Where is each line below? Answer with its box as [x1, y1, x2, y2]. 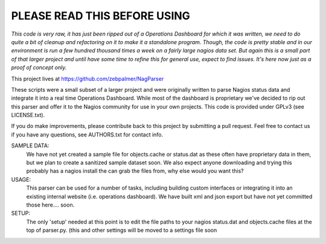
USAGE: [11, 176, 31, 183]
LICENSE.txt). [11, 112, 45, 119]
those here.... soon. [26, 201, 75, 208]
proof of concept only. [11, 64, 67, 71]
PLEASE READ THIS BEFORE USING [11, 9, 190, 22]
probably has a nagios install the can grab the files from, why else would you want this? [26, 167, 244, 175]
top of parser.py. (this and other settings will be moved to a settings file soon [26, 226, 217, 234]
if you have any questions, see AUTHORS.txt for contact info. [11, 130, 164, 138]
